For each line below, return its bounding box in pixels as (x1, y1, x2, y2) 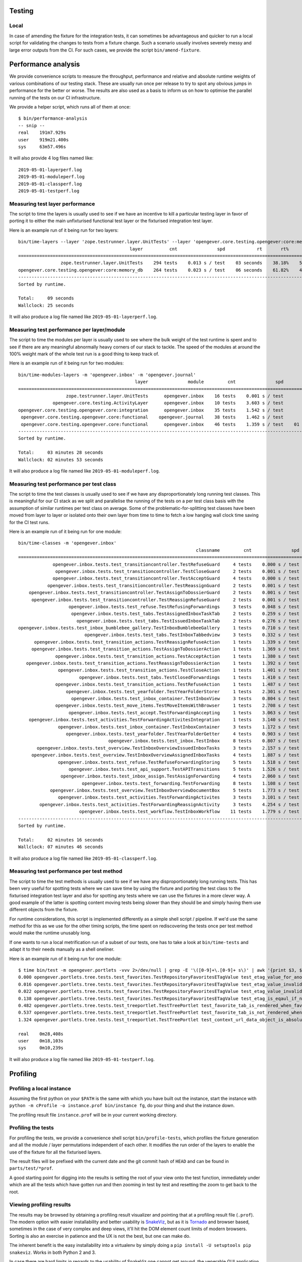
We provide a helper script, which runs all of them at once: (9, 104, 131, 110)
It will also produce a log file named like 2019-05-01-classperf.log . (9, 855, 158, 861)
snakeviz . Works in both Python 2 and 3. (9, 1249, 96, 1255)
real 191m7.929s (18, 130, 66, 136)
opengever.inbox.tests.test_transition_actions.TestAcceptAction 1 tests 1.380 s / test (55, 653, 299, 659)
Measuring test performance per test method (9, 868, 123, 875)
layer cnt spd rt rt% (129, 246, 289, 252)
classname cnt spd (195, 547, 299, 553)
